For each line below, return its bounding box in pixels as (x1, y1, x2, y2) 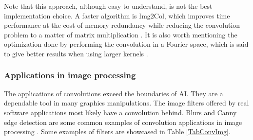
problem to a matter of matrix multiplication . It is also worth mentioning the (4, 29, 237, 39)
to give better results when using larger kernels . (4, 48, 148, 58)
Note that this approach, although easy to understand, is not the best (4, 1, 213, 11)
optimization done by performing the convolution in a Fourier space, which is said (4, 39, 249, 49)
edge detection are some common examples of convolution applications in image (4, 117, 242, 127)
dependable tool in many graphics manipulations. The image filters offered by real (4, 98, 249, 108)
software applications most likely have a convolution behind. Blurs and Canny (4, 107, 237, 117)
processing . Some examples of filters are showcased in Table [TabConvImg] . (4, 126, 231, 137)
